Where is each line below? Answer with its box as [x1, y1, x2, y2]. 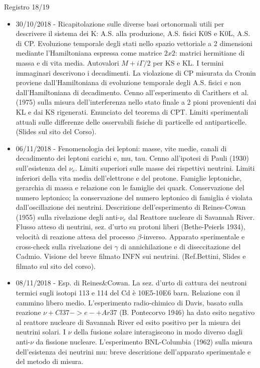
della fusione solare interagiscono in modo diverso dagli [74, 326, 243, 337]
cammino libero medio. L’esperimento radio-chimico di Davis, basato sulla [16, 297, 243, 307]
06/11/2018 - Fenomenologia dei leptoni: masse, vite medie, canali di [16, 143, 227, 153]
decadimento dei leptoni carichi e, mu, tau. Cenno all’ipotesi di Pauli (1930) [16, 153, 249, 163]
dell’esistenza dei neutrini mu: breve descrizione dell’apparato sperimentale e [16, 346, 251, 356]
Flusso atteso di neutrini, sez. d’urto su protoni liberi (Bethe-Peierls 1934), [16, 221, 245, 232]
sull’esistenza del [16, 162, 67, 173]
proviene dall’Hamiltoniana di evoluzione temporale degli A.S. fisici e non [16, 77, 241, 88]
